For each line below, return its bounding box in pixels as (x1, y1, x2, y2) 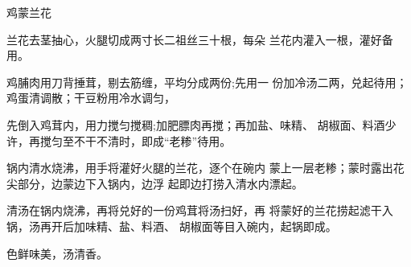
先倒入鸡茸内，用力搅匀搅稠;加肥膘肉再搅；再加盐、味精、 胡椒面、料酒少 (6, 116, 397, 133)
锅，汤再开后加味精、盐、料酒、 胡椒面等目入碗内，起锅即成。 (6, 217, 337, 234)
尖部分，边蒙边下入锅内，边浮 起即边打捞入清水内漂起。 (6, 175, 303, 191)
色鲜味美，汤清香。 (6, 244, 108, 261)
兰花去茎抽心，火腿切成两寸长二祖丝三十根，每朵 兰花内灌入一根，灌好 (6, 31, 382, 47)
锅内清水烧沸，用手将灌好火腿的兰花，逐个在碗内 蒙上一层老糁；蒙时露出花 (6, 159, 405, 176)
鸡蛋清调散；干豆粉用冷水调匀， (6, 89, 175, 106)
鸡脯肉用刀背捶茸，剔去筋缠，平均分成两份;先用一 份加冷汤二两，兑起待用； (6, 73, 408, 90)
